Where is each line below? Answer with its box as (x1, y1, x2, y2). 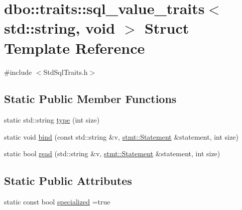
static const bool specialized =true (4, 196, 110, 207)
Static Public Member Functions (4, 91, 177, 107)
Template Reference (4, 37, 145, 58)
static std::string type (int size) (4, 115, 100, 125)
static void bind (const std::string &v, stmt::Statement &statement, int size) (4, 131, 238, 142)
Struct (144, 18, 189, 38)
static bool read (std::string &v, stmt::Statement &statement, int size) (4, 148, 220, 159)
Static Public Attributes (4, 173, 132, 188)
